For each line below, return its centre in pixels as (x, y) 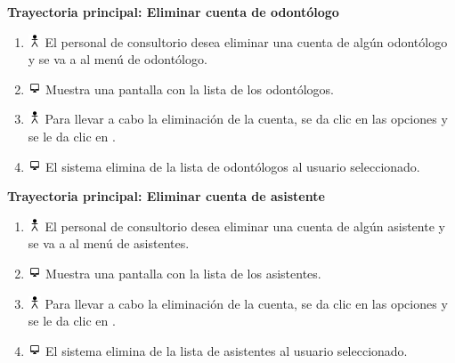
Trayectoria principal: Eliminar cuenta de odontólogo (173, 12)
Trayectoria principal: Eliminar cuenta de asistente (166, 196)
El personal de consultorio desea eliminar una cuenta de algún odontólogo (246, 41)
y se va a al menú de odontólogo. (118, 59)
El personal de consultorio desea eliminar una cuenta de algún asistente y (245, 226)
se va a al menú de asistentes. (109, 243)
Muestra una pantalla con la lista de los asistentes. (183, 273)
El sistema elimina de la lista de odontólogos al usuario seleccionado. (233, 166)
